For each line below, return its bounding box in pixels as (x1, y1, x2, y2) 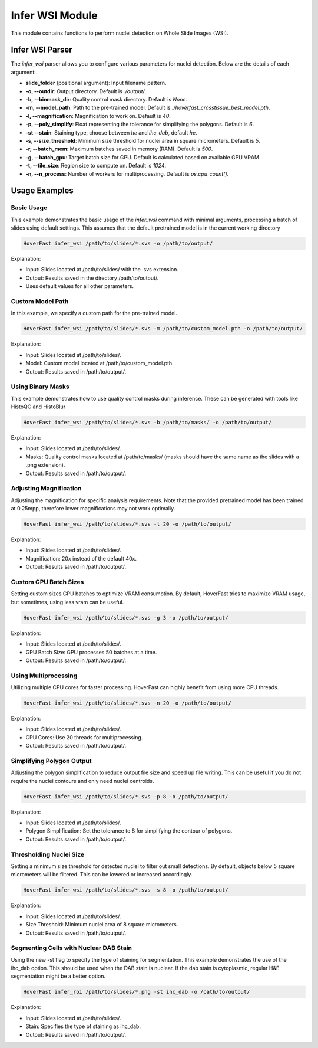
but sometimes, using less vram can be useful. (11, 598, 124, 605)
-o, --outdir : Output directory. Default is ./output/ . (25, 87, 147, 94)
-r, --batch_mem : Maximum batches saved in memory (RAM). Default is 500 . (25, 145, 213, 153)
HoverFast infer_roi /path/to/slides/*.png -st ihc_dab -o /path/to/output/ (23, 988, 250, 995)
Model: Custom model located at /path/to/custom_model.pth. (25, 360, 174, 367)
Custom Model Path (11, 297, 69, 305)
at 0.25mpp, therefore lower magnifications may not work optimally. (11, 505, 175, 512)
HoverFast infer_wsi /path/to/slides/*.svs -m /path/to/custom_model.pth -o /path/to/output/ (23, 325, 303, 332)
